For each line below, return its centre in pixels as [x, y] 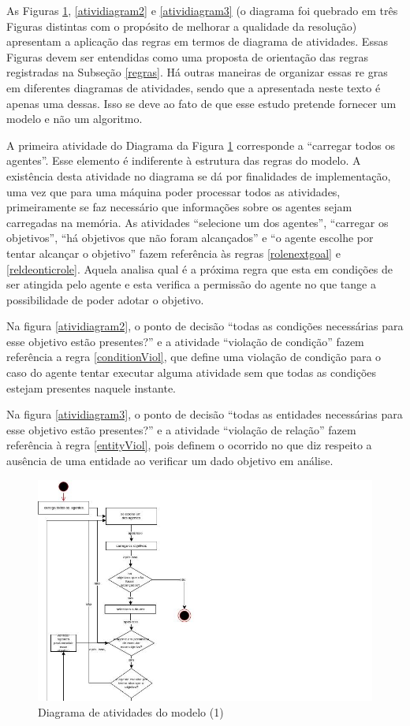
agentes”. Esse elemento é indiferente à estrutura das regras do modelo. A [184, 160]
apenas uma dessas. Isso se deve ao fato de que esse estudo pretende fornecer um [201, 103]
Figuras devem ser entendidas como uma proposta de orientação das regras [187, 56]
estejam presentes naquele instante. [91, 387]
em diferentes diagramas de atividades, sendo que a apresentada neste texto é [194, 87]
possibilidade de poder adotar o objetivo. [105, 299]
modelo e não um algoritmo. [75, 119]
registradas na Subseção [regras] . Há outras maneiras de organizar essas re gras [197, 72]
